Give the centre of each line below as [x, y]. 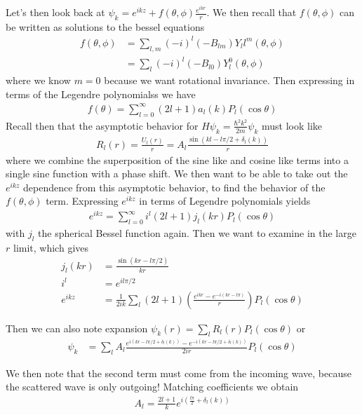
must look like [292, 125]
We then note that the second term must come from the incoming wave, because [179, 373]
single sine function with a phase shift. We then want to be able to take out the [177, 174]
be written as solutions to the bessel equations [105, 26]
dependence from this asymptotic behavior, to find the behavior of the [174, 187]
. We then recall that [252, 12]
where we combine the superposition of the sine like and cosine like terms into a [177, 159]
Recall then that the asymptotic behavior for [102, 125]
